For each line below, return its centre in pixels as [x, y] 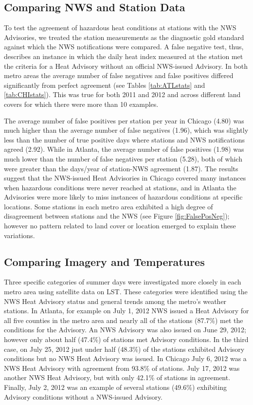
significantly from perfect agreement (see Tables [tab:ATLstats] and [105, 85]
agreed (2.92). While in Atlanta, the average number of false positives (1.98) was [124, 149]
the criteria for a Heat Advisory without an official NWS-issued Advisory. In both [126, 66]
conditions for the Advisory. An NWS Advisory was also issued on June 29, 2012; [125, 330]
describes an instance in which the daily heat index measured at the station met [124, 56]
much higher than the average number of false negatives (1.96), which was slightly [126, 130]
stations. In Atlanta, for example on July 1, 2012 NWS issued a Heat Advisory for [126, 311]
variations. [19, 235]
